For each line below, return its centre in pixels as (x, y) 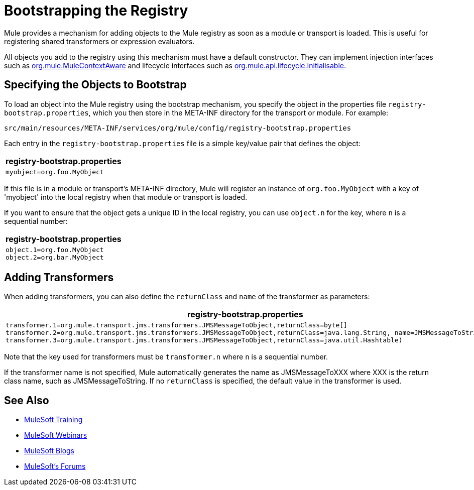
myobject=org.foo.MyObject (55, 172)
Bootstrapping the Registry (96, 11)
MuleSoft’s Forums (55, 466)
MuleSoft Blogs (49, 451)
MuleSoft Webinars (56, 435)
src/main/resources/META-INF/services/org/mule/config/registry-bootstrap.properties (178, 128)
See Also (27, 400)
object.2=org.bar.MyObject (55, 257)
